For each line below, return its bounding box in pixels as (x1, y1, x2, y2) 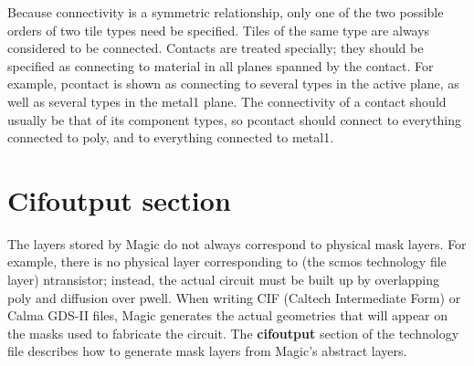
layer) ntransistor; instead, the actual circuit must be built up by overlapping (7, 270, 440, 289)
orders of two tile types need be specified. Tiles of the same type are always (7, 20, 430, 39)
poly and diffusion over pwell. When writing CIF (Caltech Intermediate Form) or (7, 288, 461, 307)
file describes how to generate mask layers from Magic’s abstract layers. (7, 341, 407, 361)
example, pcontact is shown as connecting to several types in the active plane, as (7, 74, 459, 93)
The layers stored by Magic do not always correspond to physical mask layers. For (7, 234, 467, 253)
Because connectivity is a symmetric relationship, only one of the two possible (7, 3, 444, 21)
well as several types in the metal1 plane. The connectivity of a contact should (7, 91, 447, 110)
